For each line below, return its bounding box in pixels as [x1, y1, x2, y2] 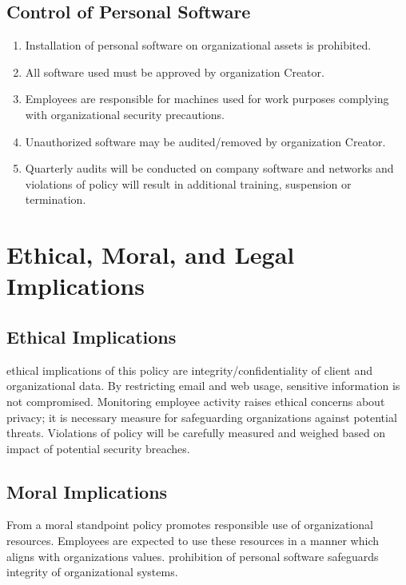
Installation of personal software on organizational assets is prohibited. [25, 37, 372, 54]
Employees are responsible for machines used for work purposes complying [25, 90, 389, 107]
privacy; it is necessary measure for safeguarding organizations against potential [6, 408, 397, 425]
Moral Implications [6, 479, 168, 503]
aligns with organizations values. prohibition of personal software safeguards [6, 547, 379, 564]
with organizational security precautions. [25, 105, 225, 122]
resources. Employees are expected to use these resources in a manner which [6, 532, 379, 549]
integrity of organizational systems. [6, 563, 178, 580]
